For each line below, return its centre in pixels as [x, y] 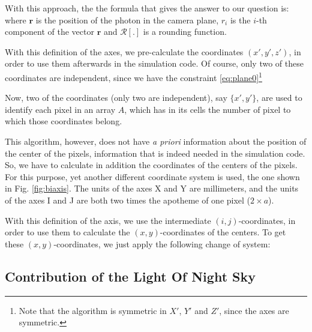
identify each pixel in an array [60, 109]
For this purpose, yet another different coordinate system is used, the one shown [152, 176]
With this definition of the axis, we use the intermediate [108, 220]
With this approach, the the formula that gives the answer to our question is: [147, 8]
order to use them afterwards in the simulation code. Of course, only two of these [154, 63]
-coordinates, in [267, 220]
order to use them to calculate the [67, 232]
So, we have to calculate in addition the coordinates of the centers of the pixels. [151, 165]
